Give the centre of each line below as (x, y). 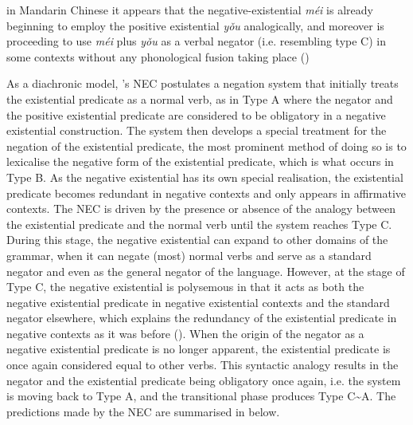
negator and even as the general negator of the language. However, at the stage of (206, 271)
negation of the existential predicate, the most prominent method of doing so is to (206, 146)
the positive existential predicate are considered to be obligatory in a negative (196, 114)
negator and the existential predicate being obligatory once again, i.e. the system (204, 380)
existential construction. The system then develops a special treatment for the (197, 130)
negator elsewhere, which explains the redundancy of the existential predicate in (202, 318)
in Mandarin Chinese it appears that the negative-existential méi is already (190, 10)
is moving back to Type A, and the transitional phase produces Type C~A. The (201, 396)
